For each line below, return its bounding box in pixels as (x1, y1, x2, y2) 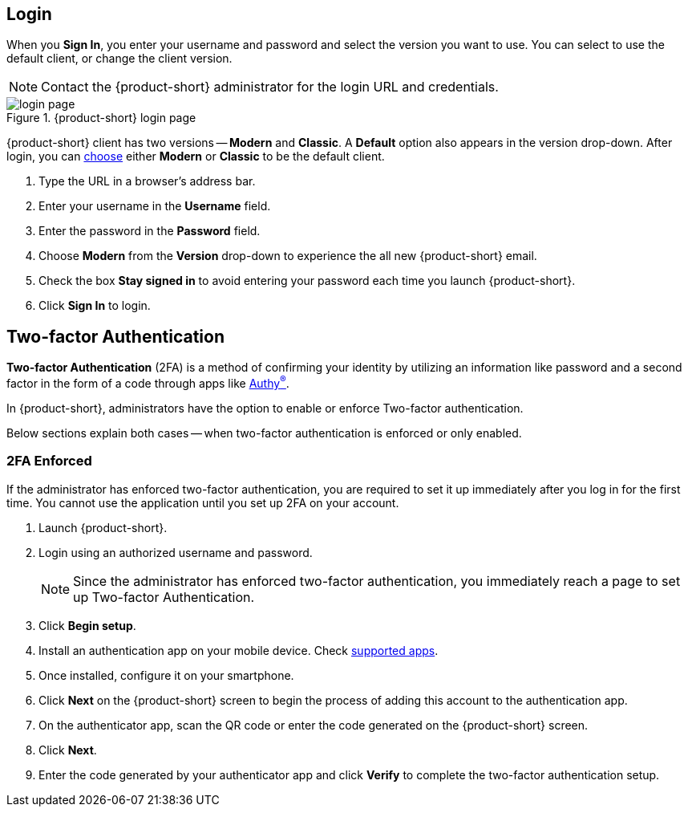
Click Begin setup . (38, 618, 136, 632)
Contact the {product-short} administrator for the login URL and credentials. (41, 79, 499, 96)
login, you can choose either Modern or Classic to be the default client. (6, 149, 385, 164)
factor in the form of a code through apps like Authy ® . (6, 374, 289, 390)
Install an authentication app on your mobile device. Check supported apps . (38, 643, 439, 657)
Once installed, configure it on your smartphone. (38, 668, 294, 682)
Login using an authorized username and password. (38, 545, 313, 559)
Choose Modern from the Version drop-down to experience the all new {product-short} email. (38, 249, 537, 263)
